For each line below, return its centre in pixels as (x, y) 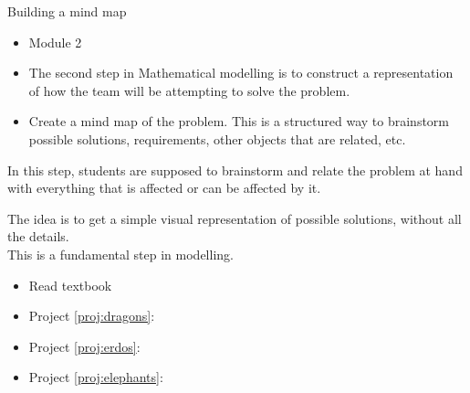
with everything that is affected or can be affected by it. (164, 188)
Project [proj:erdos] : (84, 346)
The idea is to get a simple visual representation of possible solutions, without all (235, 218)
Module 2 (55, 42)
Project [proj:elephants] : (96, 377)
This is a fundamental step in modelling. (120, 254)
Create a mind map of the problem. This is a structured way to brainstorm (239, 121)
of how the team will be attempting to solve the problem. (189, 90)
